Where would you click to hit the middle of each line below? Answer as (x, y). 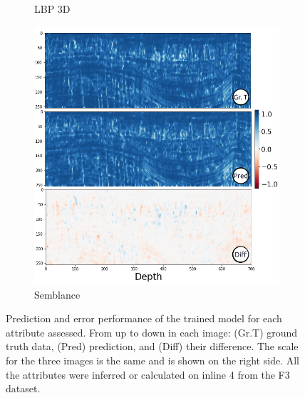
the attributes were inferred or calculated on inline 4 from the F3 (148, 374)
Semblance (57, 294)
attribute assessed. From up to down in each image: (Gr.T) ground (152, 332)
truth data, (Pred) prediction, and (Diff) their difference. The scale (152, 346)
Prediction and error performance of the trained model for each (144, 318)
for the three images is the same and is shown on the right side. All (152, 360)
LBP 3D (52, 9)
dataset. (23, 388)
